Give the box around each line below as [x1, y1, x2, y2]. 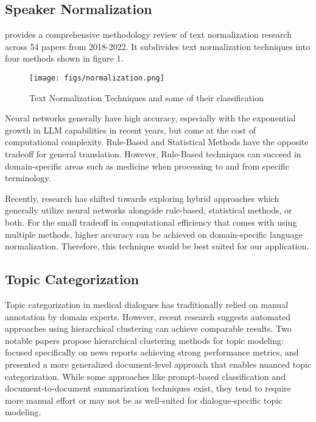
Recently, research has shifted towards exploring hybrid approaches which [5, 191, 279, 204]
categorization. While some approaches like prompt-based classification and [5, 370, 286, 382]
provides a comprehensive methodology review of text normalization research [5, 28, 292, 41]
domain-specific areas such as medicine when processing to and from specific [5, 159, 289, 172]
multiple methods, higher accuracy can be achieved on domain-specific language [5, 227, 303, 240]
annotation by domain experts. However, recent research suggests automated [5, 310, 291, 323]
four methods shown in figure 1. [5, 52, 124, 65]
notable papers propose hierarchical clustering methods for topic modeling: [5, 334, 284, 346]
